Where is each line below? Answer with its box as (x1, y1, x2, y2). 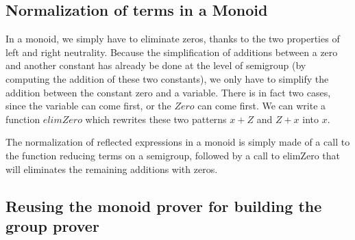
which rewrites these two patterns (85, 111, 227, 126)
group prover (5, 215, 99, 236)
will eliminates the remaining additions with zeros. (5, 161, 218, 176)
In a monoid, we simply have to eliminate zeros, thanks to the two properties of (5, 31, 340, 46)
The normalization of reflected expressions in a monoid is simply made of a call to (5, 135, 350, 149)
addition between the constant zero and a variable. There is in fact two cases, (5, 85, 331, 99)
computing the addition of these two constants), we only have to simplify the (5, 71, 329, 85)
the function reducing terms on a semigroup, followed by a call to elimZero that (5, 148, 340, 162)
